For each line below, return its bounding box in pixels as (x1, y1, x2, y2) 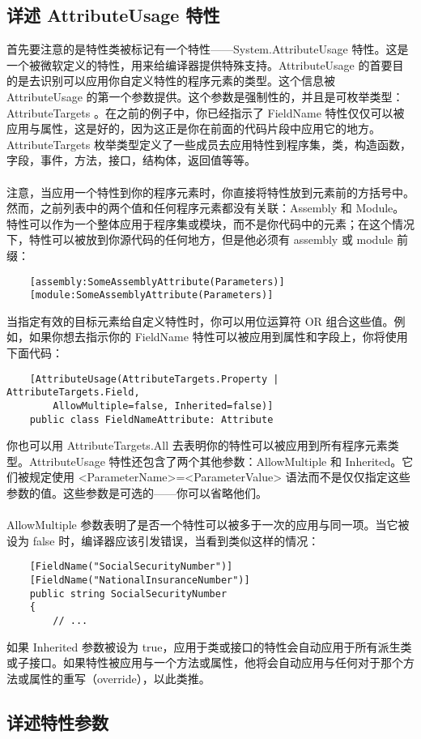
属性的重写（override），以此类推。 (28, 669, 210, 686)
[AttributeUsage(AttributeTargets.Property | (29, 373, 279, 385)
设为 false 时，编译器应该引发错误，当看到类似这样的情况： (6, 532, 320, 549)
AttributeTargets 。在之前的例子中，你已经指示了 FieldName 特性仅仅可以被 (6, 104, 405, 121)
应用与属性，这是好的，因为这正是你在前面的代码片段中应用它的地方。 (6, 120, 381, 137)
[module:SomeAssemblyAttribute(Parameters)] (29, 289, 274, 301)
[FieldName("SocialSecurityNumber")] (29, 561, 233, 573)
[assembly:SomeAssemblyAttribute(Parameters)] (29, 276, 285, 288)
